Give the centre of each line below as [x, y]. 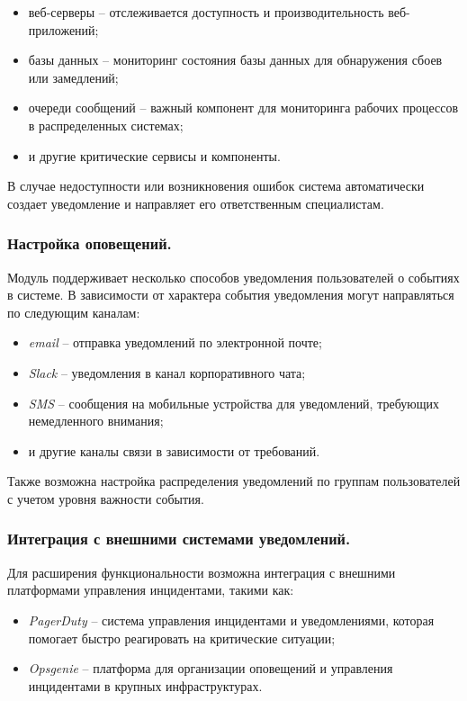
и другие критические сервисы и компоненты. [154, 155]
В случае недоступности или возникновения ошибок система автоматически [216, 186]
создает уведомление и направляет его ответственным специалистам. [196, 203]
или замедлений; [73, 77]
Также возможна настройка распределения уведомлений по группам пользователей [234, 481]
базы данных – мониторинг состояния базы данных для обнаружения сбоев [235, 60]
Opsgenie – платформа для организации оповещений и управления [211, 668]
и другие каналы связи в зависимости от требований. [174, 450]
